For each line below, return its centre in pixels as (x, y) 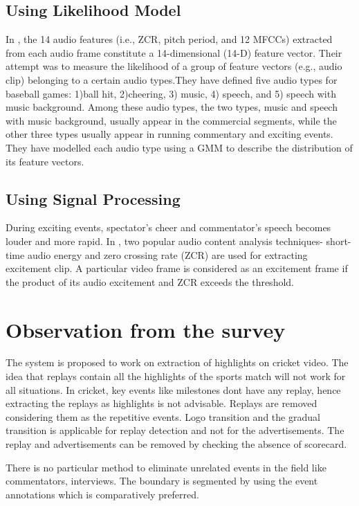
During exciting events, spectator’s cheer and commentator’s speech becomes (168, 227)
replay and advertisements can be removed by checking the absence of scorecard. (176, 444)
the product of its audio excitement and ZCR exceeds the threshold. (150, 281)
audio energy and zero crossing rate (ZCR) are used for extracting (167, 254)
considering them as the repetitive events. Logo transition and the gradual (163, 416)
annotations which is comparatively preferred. (102, 494)
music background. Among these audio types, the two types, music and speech (172, 107)
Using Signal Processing (93, 198)
